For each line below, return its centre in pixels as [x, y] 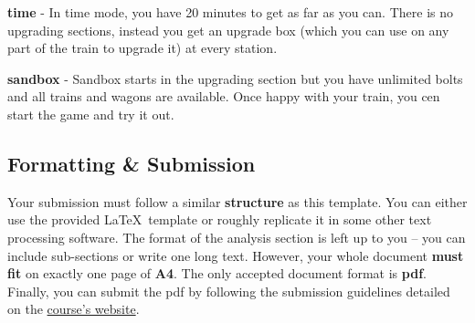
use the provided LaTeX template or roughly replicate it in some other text [220, 219]
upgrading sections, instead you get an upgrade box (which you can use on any [228, 30]
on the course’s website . [74, 309]
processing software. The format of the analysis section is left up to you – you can [237, 237]
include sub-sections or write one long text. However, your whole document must [236, 255]
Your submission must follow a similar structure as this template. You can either [237, 201]
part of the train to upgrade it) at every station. [142, 48]
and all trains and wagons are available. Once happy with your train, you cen [224, 96]
